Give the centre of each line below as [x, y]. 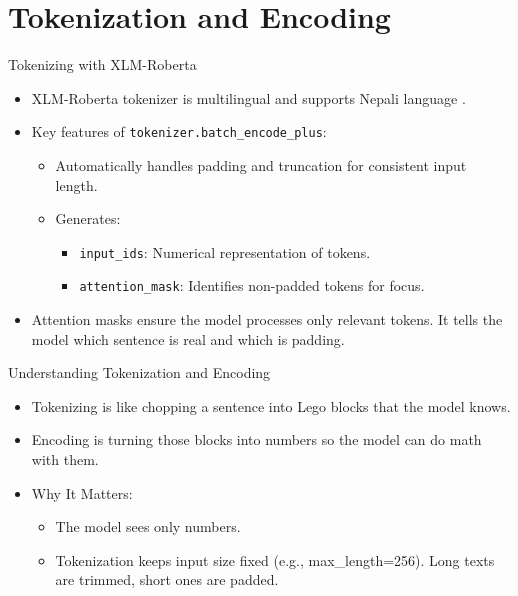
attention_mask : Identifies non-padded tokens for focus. [252, 285]
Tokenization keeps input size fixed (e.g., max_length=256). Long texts [275, 559]
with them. [65, 459]
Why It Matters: [82, 492]
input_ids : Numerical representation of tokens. [225, 251]
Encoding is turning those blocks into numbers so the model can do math [256, 439]
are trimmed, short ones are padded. [167, 579]
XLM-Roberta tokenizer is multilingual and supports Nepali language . [248, 97]
